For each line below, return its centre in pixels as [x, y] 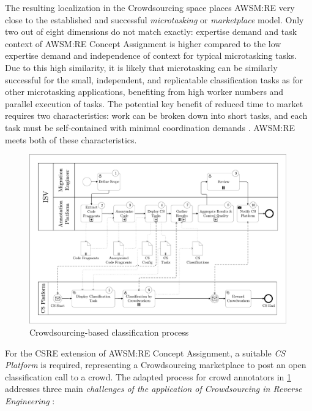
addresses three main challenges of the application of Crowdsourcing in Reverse [154, 389]
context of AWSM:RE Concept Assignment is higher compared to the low [143, 43]
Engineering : [30, 400]
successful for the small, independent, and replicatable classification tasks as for [154, 79]
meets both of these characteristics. [71, 139]
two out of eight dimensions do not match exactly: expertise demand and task [151, 32]
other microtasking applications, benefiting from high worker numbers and [144, 92]
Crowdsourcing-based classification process [109, 332]
